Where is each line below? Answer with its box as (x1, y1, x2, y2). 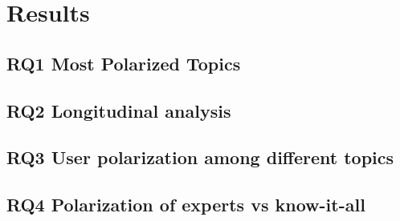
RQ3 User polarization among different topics (6, 145, 394, 170)
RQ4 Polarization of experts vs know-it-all (6, 192, 365, 217)
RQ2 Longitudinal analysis (6, 98, 231, 123)
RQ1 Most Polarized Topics (6, 50, 241, 75)
